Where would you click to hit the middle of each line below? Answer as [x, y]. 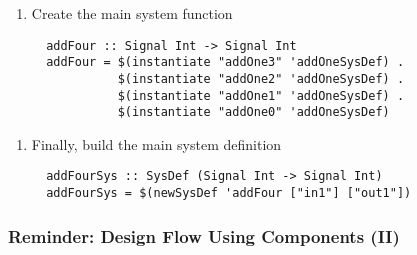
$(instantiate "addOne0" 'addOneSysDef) [253, 112]
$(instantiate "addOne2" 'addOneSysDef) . [261, 78]
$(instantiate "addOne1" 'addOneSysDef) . [261, 95]
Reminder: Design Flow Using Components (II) [204, 235]
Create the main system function [132, 13]
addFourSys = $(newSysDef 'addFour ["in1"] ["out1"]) [229, 193]
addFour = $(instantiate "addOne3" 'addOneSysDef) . [225, 62]
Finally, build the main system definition [156, 143]
